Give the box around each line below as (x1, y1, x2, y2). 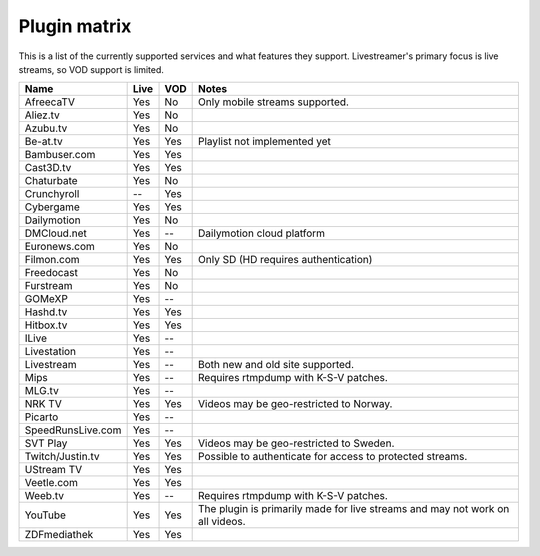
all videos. (198, 515, 246, 529)
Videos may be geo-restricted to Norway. (198, 397, 393, 411)
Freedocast (24, 266, 79, 280)
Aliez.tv (24, 108, 60, 122)
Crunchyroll (24, 187, 80, 201)
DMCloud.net (24, 226, 87, 240)
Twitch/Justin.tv (24, 450, 100, 464)
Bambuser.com (24, 148, 96, 162)
